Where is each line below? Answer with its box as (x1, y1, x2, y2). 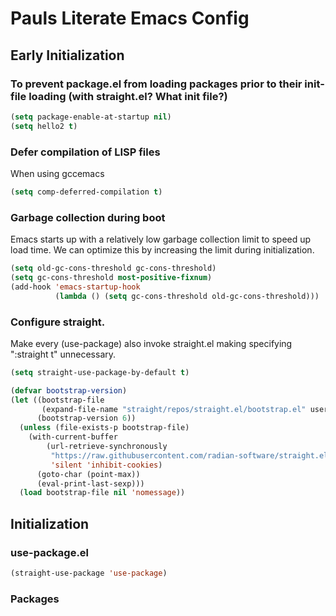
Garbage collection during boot (10, 210, 166, 224)
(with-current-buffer (28, 432, 118, 442)
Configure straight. (10, 315, 106, 329)
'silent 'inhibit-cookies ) (50, 460, 163, 470)
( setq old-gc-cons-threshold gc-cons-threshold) (10, 263, 217, 274)
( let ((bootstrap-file (10, 395, 105, 405)
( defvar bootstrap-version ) (10, 385, 128, 396)
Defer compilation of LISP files (10, 145, 161, 159)
